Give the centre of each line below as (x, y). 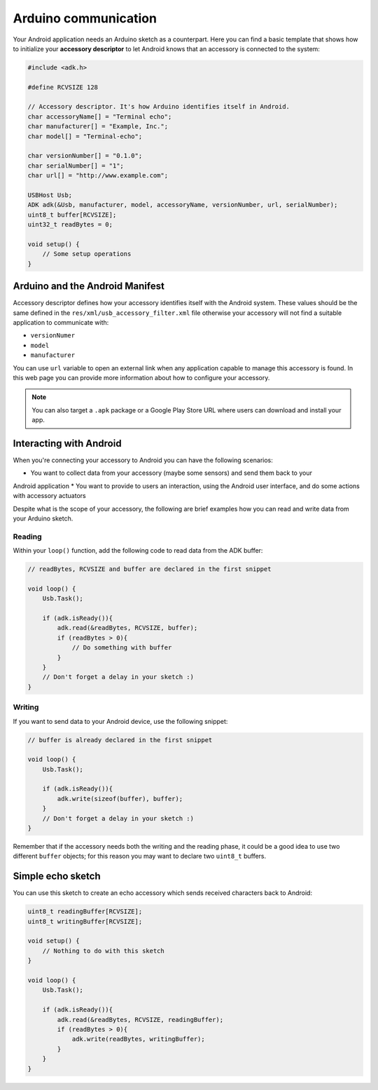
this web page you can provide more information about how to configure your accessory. (141, 377)
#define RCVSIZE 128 (63, 87)
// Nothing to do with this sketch (103, 951)
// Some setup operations (87, 254)
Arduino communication (85, 18)
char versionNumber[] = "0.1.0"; (85, 156)
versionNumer (53, 336)
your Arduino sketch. (43, 518)
